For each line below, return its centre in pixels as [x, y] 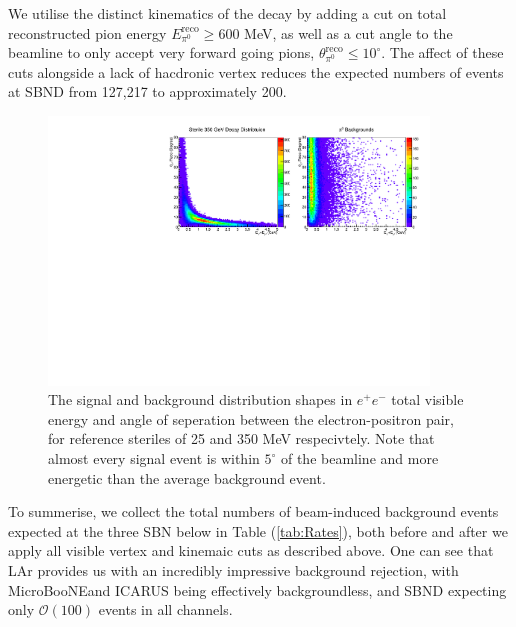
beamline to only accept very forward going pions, [161, 52]
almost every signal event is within [154, 458]
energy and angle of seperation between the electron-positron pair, [251, 418]
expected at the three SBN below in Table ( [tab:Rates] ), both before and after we [258, 530]
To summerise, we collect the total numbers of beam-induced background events [253, 511]
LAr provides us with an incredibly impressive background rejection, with [233, 570]
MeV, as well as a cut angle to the [348, 32]
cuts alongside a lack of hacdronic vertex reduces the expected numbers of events [256, 71]
